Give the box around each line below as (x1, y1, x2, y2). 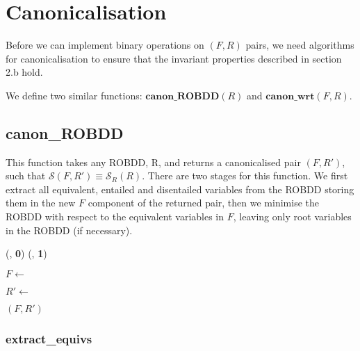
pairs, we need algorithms (245, 38, 354, 52)
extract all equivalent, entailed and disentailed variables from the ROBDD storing (6, 181, 354, 196)
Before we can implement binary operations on (6, 38, 204, 52)
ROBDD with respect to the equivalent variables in (6, 209, 224, 224)
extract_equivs (6, 329, 92, 347)
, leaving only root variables (233, 209, 352, 224)
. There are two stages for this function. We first (142, 168, 348, 183)
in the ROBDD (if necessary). (6, 222, 133, 237)
